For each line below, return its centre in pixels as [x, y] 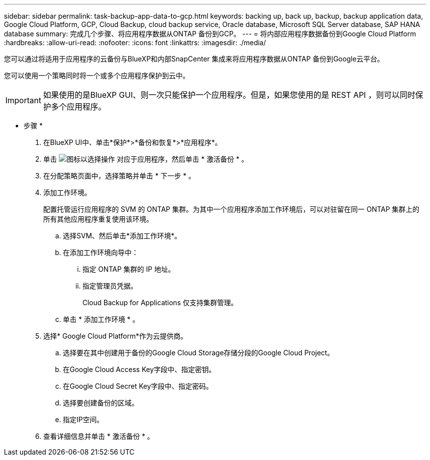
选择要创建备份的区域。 [101, 403]
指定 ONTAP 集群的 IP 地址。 [129, 269]
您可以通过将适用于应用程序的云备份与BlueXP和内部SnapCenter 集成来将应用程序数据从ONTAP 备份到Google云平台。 [194, 59]
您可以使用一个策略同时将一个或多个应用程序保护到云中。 [97, 75]
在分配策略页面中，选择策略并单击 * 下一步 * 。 [119, 176]
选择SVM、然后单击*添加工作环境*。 [122, 236]
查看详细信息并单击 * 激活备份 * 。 [99, 436]
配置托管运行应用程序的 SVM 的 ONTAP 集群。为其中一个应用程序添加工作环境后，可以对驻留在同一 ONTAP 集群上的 [231, 209]
